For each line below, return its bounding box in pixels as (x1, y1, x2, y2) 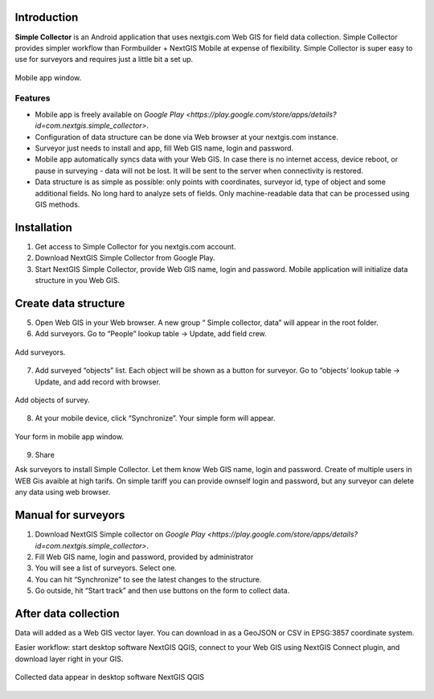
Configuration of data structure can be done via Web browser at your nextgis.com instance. (35, 132, 339, 142)
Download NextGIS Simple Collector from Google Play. (35, 253, 215, 263)
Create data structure (14, 296, 125, 310)
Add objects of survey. (14, 395, 90, 405)
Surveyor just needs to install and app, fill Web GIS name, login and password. (35, 143, 294, 153)
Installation (14, 220, 72, 234)
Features (14, 93, 51, 104)
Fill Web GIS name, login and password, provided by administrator (35, 552, 254, 561)
